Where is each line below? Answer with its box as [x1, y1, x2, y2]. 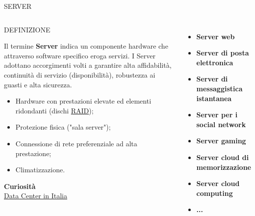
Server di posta [196, 48, 249, 58]
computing [196, 188, 233, 198]
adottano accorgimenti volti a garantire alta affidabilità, [4, 60, 172, 70]
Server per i [196, 109, 238, 120]
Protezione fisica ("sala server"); [15, 122, 111, 132]
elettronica [196, 57, 233, 67]
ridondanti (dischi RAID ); [15, 105, 94, 115]
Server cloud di [196, 152, 249, 162]
